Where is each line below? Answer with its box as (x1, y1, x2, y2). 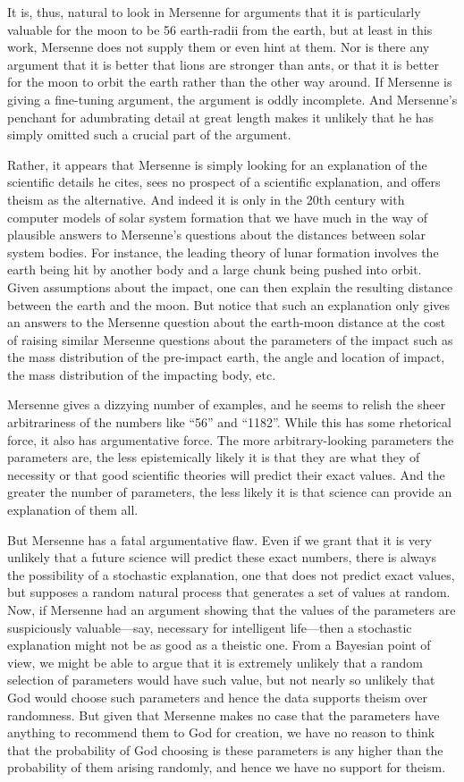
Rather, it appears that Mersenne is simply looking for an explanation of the (7, 155, 427, 173)
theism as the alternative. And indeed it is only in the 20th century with (7, 189, 405, 208)
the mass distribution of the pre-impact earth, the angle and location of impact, (7, 348, 445, 366)
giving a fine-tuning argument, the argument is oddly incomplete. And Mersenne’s (7, 89, 458, 108)
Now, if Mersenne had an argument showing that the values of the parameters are (7, 601, 456, 618)
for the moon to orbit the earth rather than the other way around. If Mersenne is (7, 72, 452, 91)
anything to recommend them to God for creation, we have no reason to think (7, 723, 435, 742)
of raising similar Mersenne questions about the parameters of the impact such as (7, 330, 453, 349)
